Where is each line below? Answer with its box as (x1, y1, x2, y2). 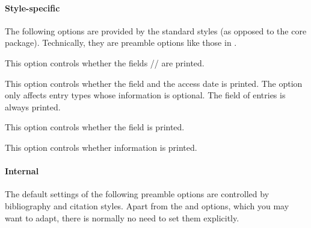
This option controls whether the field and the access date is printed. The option (5, 77, 303, 89)
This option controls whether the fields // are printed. (5, 56, 205, 69)
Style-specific (5, 1, 60, 14)
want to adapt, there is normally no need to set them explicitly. (5, 211, 239, 224)
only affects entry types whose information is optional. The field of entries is (5, 89, 286, 101)
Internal (5, 165, 39, 177)
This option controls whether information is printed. (5, 141, 197, 153)
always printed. (5, 100, 61, 113)
